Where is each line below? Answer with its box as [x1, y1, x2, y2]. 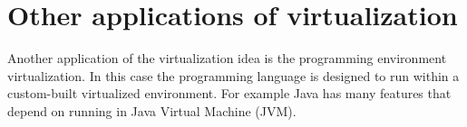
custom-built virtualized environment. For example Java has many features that [7, 84, 452, 103]
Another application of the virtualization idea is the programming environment [7, 49, 447, 68]
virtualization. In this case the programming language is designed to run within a [7, 66, 460, 85]
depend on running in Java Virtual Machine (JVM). [7, 101, 297, 120]
